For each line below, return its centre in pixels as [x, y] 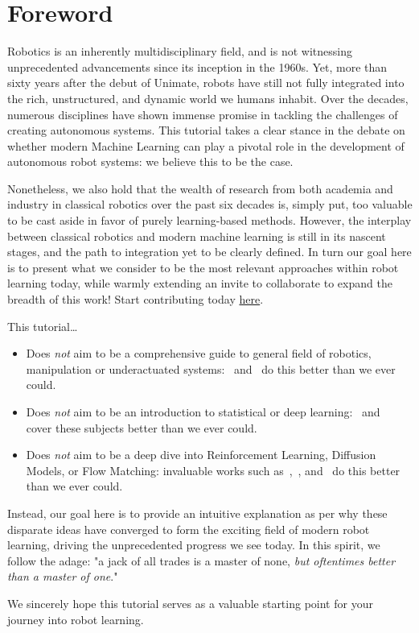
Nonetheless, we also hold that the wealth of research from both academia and [200, 188]
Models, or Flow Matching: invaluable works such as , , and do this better [213, 470]
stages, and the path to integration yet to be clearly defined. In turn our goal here [209, 252]
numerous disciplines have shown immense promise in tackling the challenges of [203, 114]
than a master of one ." [63, 576]
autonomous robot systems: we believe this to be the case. [150, 161]
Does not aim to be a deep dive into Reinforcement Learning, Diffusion [201, 455]
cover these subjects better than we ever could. [142, 427]
